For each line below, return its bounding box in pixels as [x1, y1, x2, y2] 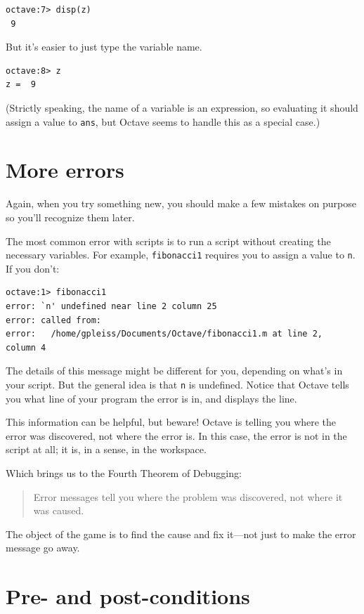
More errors [6, 155, 124, 184]
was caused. [33, 503, 84, 518]
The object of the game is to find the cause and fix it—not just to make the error [6, 526, 356, 541]
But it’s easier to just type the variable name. [6, 39, 202, 54]
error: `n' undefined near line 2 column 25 [6, 301, 217, 311]
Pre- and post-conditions [6, 582, 250, 610]
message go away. [6, 540, 80, 555]
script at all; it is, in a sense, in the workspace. [6, 442, 207, 457]
